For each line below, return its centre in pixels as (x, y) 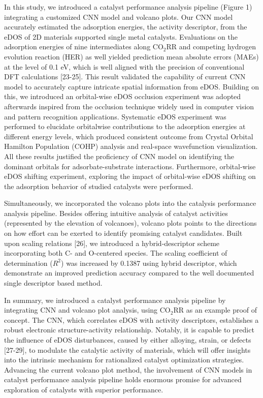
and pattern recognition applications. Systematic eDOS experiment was (115, 116)
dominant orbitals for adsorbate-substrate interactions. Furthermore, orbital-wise (130, 166)
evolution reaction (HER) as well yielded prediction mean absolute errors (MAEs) (131, 56)
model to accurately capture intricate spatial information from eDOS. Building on (131, 86)
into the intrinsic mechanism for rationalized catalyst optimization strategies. (124, 360)
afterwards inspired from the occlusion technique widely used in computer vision (129, 106)
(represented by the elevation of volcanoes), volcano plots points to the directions (130, 223)
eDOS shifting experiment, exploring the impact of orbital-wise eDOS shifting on (130, 176)
